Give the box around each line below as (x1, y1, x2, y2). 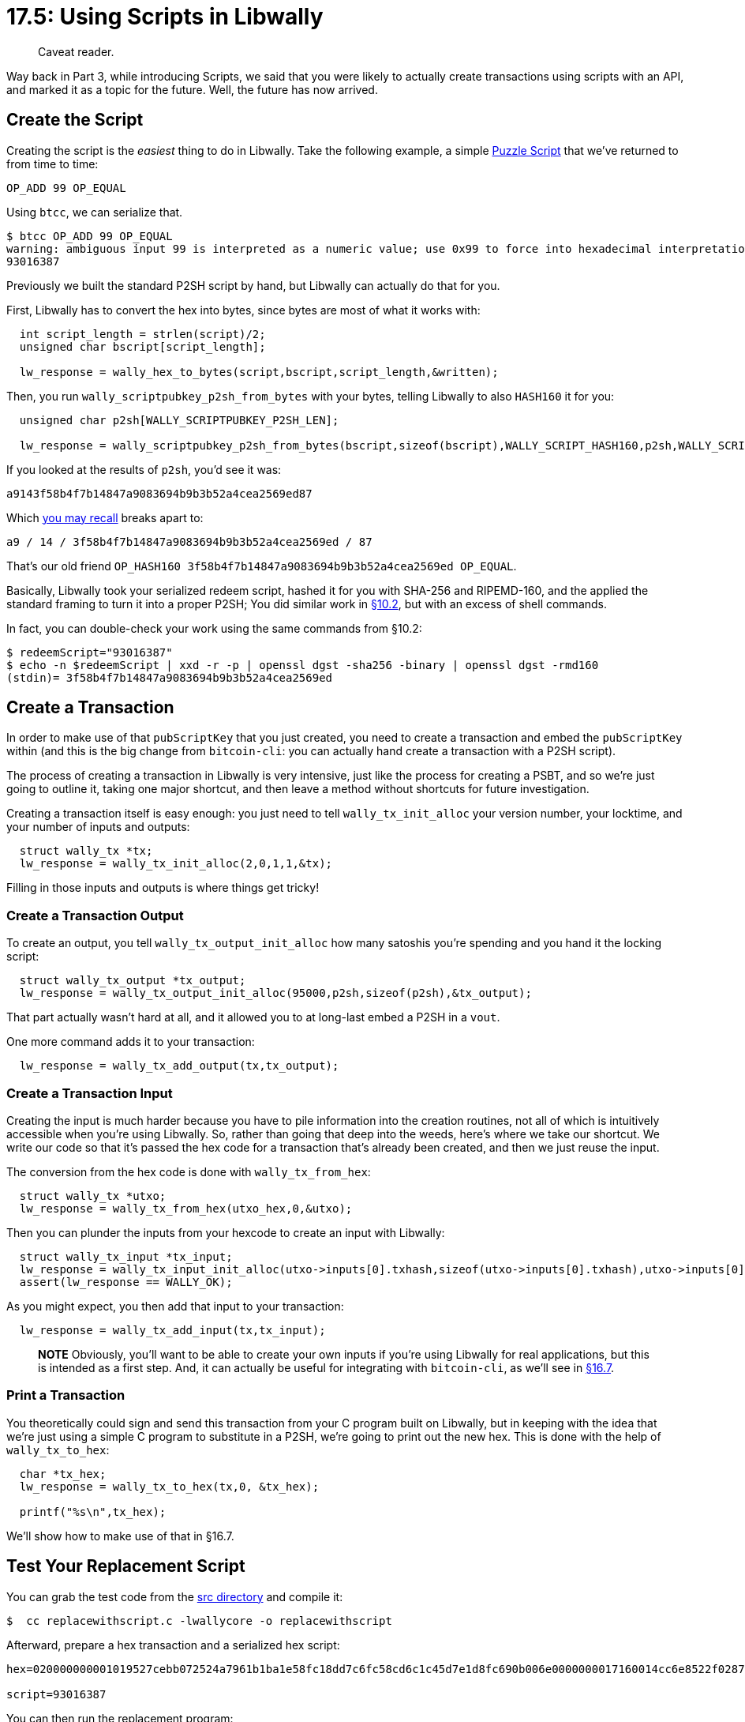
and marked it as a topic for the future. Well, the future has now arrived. (6, 82, 378, 96)
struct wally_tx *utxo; (19, 1189, 167, 1202)
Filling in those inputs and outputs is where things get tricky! (6, 881, 320, 895)
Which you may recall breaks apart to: (6, 510, 204, 524)
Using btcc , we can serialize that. (6, 205, 183, 219)
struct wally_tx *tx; (19, 844, 153, 858)
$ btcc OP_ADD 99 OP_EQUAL (6, 229, 173, 243)
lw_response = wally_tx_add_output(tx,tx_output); (19, 1059, 339, 1073)
